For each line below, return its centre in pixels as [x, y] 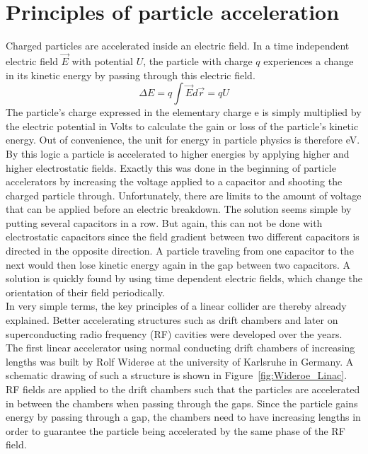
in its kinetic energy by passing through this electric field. [131, 75]
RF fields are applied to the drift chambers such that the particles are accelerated [183, 389]
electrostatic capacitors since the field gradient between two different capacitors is [183, 237]
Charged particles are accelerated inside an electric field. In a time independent [178, 46]
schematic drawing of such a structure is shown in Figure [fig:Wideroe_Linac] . [177, 375]
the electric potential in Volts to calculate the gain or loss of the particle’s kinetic [182, 126]
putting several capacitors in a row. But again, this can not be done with [164, 222]
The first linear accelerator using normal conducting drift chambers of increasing [180, 348]
